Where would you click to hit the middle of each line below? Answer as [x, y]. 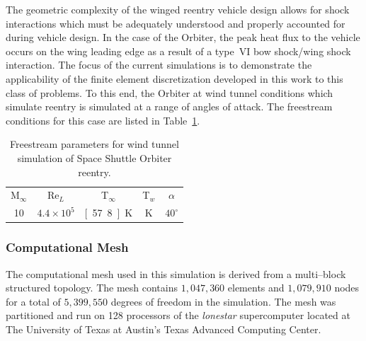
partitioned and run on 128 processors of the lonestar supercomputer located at [178, 315]
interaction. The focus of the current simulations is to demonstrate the [159, 65]
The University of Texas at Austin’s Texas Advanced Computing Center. [164, 329]
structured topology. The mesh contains [92, 288]
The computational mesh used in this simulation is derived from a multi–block [176, 273]
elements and [256, 288]
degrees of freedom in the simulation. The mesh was [223, 301]
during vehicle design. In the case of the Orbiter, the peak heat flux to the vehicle [183, 37]
